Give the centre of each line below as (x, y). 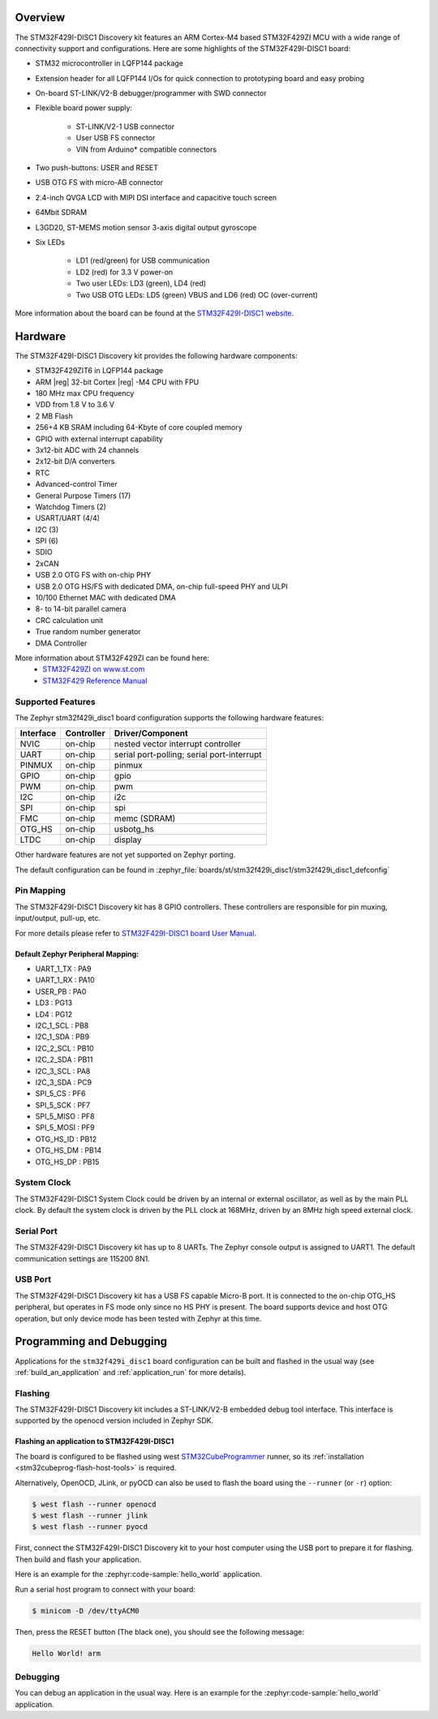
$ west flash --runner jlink (90, 1516)
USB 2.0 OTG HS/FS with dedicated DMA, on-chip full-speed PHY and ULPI (161, 586)
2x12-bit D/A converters (75, 462)
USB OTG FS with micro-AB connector (99, 183)
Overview (40, 17)
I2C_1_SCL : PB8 (62, 1025)
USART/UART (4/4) (68, 518)
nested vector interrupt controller (177, 744)
